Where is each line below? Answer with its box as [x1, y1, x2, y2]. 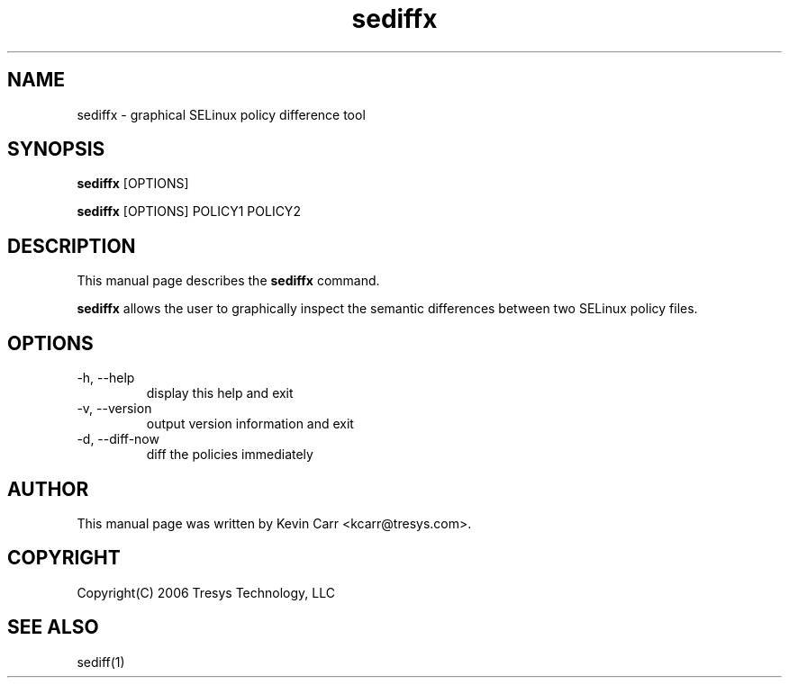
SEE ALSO [7, 616, 99, 639]
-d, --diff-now [77, 431, 159, 447]
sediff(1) [77, 653, 125, 670]
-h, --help [77, 370, 135, 386]
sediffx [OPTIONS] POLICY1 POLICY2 [77, 203, 301, 220]
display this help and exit [146, 385, 294, 401]
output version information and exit [146, 416, 354, 432]
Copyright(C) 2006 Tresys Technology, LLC [77, 584, 335, 600]
